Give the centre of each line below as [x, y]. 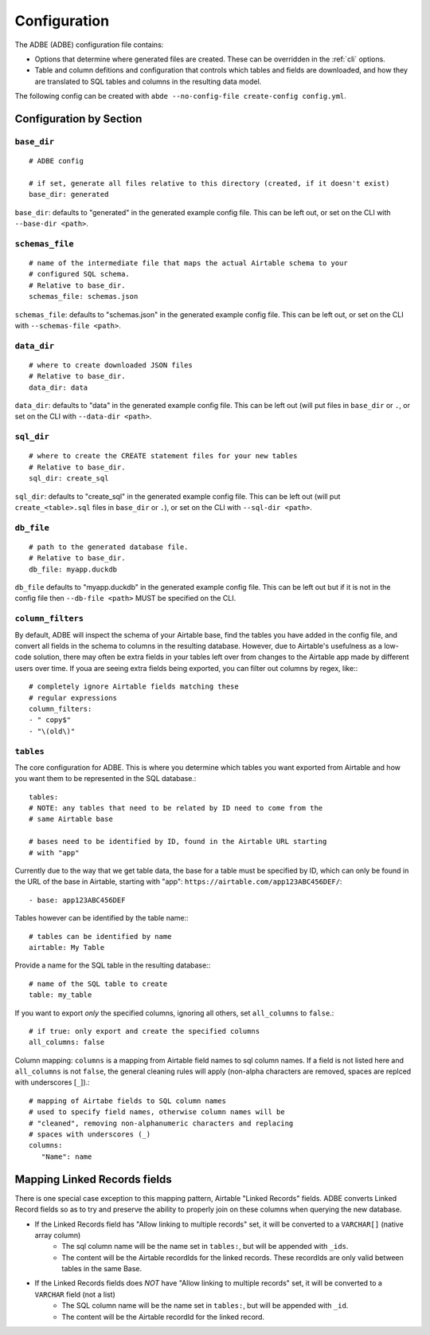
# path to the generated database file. [109, 547]
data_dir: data [59, 387]
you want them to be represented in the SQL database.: [106, 779]
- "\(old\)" [52, 731]
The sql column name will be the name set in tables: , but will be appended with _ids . [205, 1247]
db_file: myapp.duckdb [73, 569]
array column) [58, 1235]
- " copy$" [50, 720]
